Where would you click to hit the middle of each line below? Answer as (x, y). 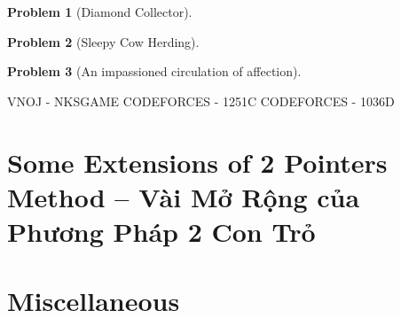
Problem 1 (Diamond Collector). (100, 12)
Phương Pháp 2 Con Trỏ (161, 231)
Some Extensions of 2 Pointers (197, 162)
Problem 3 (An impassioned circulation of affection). (154, 71)
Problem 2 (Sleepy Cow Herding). (103, 41)
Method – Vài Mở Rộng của (184, 196)
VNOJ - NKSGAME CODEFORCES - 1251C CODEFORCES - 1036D (201, 101)
